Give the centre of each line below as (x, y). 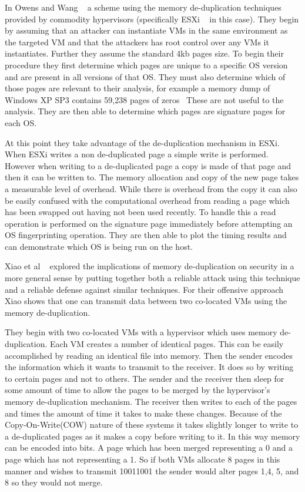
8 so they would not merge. (54, 482)
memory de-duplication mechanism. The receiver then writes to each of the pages (151, 401)
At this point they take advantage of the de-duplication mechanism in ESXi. (142, 142)
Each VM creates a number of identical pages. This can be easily (167, 344)
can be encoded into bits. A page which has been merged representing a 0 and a (149, 448)
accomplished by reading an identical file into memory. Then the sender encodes (149, 355)
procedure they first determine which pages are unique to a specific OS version (146, 65)
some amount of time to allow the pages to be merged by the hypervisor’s (138, 390)
